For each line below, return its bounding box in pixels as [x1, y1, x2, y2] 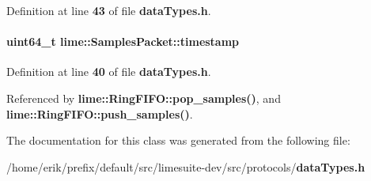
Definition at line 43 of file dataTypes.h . [6, 2, 211, 18]
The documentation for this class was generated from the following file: [6, 132, 350, 149]
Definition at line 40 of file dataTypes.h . [6, 63, 211, 80]
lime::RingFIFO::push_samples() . [6, 105, 193, 122]
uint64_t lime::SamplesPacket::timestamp [6, 33, 240, 50]
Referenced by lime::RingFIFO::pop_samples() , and [6, 89, 281, 106]
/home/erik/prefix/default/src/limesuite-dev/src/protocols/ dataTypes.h [6, 158, 365, 175]
